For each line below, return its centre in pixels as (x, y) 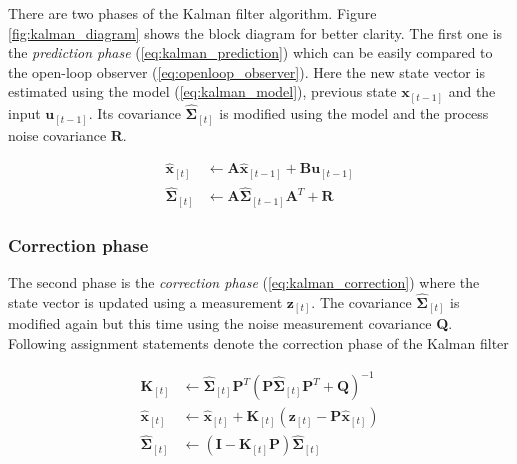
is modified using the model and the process (354, 113)
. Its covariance (134, 113)
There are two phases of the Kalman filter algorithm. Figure (192, 13)
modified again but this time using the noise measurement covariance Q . (230, 323)
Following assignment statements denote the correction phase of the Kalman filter (258, 342)
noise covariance (57, 134)
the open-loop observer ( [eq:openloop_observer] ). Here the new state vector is (246, 71)
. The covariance (361, 301)
